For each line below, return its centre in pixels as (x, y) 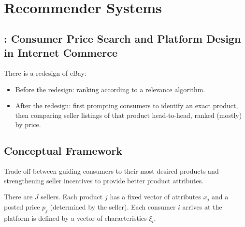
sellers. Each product (72, 197)
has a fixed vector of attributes (155, 197)
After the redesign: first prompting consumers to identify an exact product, (127, 105)
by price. (28, 124)
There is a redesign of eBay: (45, 73)
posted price (22, 206)
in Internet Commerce (61, 53)
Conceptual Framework (63, 151)
